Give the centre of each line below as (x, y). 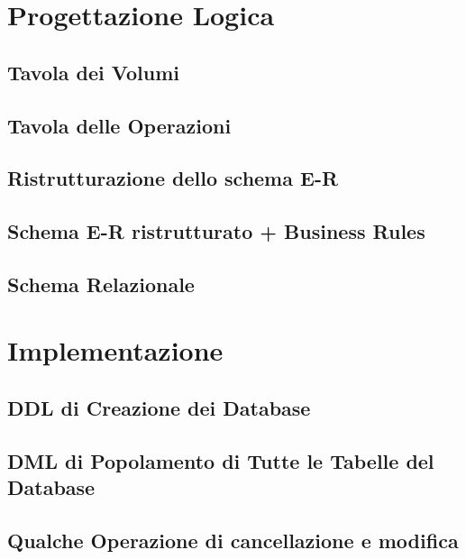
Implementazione (115, 350)
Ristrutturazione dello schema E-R (173, 178)
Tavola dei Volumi (93, 72)
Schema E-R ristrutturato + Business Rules (216, 231)
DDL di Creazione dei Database (159, 408)
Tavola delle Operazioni (119, 125)
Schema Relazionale (101, 284)
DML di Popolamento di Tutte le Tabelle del (221, 460)
